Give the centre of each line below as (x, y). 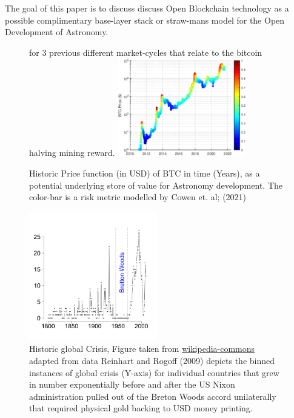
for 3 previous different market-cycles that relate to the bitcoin (146, 52)
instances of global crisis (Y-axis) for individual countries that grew (154, 372)
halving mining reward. (72, 153)
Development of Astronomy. (57, 32)
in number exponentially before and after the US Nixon (132, 384)
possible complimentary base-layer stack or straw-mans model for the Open (145, 20)
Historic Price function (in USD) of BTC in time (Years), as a (145, 173)
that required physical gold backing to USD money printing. (141, 408)
